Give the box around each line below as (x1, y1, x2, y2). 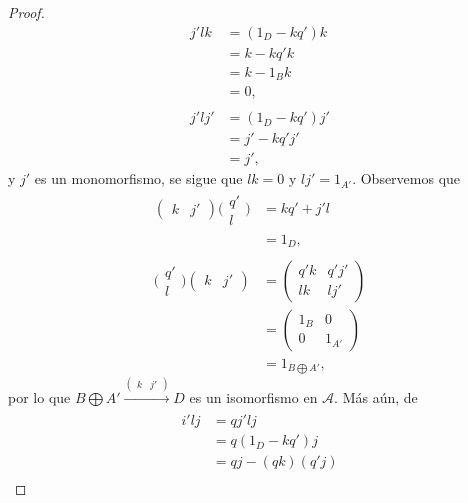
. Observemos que (352, 168, 461, 189)
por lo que (8, 386, 71, 407)
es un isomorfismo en (189, 386, 318, 407)
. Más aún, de (334, 386, 418, 407)
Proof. (8, 2, 45, 22)
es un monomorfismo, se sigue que (34, 168, 243, 189)
